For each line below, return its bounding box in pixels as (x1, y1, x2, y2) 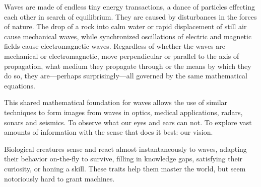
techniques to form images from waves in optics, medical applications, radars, (4, 107, 243, 117)
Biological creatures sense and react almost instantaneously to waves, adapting (4, 143, 247, 154)
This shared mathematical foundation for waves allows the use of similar (4, 97, 228, 108)
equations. (4, 80, 35, 90)
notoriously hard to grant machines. (4, 173, 115, 183)
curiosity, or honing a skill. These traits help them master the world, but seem (4, 163, 246, 173)
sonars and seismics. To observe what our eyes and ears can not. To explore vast (4, 117, 252, 127)
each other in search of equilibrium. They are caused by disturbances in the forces (4, 11, 257, 22)
